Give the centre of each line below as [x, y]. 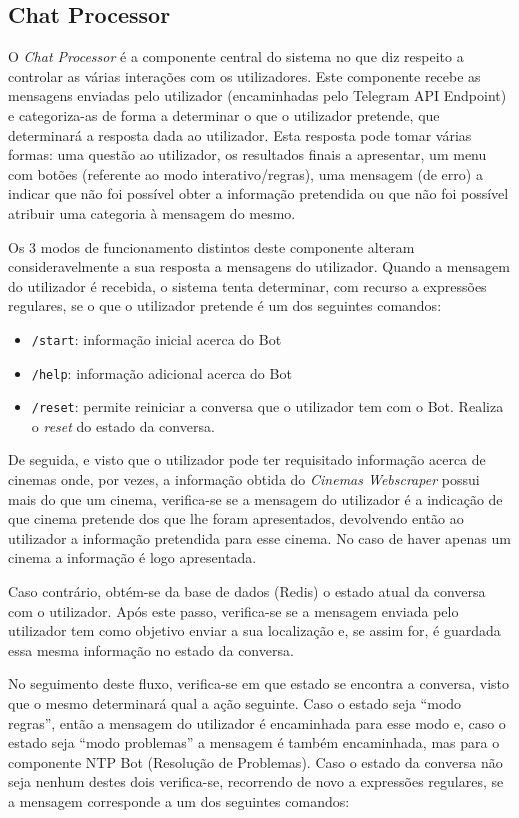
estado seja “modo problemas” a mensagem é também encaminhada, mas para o [254, 742]
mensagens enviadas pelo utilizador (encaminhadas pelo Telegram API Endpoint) [257, 95]
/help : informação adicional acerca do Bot [161, 372]
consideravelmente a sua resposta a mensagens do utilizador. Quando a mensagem [259, 266]
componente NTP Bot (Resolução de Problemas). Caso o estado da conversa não [255, 761]
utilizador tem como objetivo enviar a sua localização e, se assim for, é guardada [254, 630]
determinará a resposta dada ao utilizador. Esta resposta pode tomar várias [240, 134]
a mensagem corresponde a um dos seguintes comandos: [179, 800]
